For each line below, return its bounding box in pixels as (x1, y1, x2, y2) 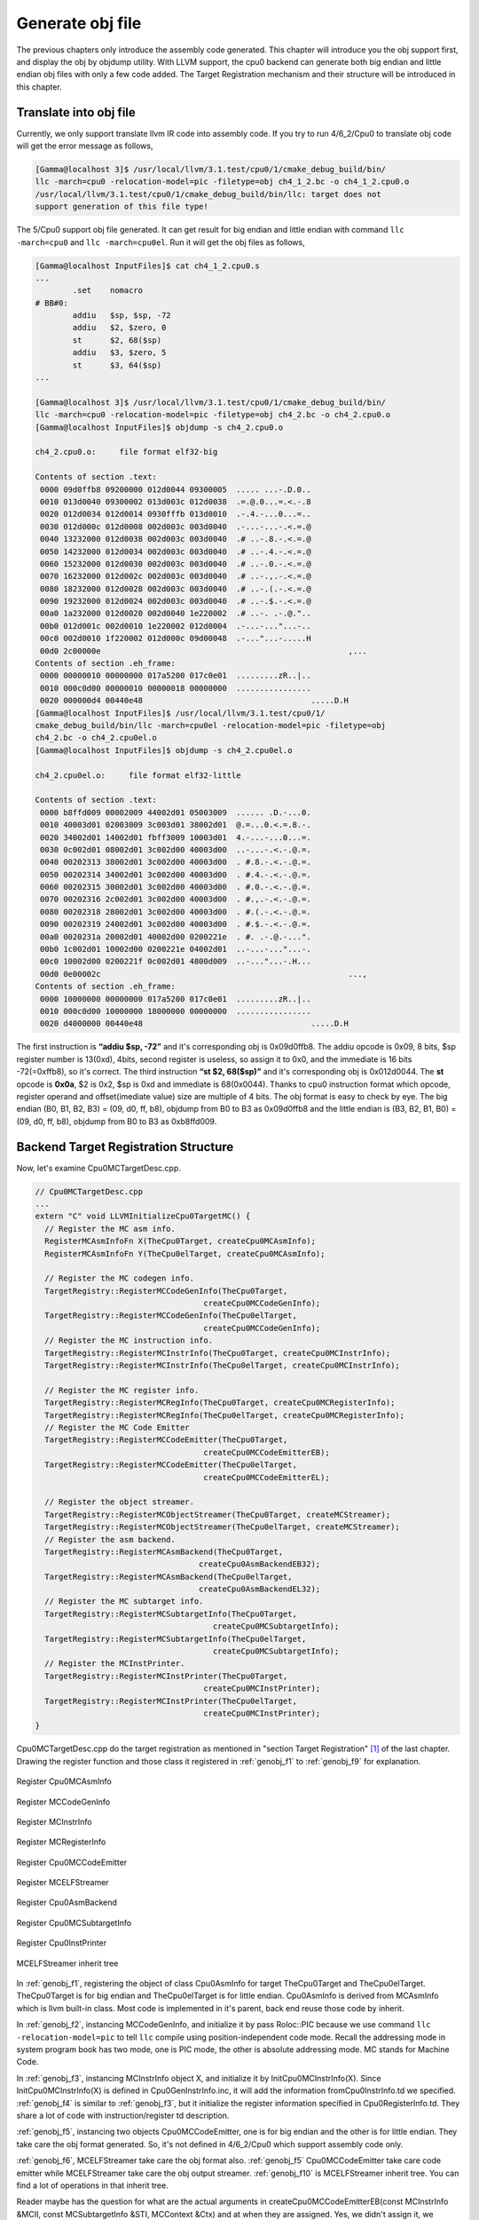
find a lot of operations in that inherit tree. (16, 2180, 169, 2191)
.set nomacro (72, 285, 144, 296)
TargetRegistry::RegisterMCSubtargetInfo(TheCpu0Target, (44, 1608, 297, 1619)
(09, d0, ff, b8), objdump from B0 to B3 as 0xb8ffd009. (16, 1115, 217, 1127)
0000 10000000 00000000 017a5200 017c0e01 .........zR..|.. (40, 994, 311, 1003)
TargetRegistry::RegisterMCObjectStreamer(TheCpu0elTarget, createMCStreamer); (44, 1522, 401, 1532)
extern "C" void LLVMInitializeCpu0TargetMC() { (35, 1211, 251, 1221)
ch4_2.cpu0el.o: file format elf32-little (35, 770, 241, 781)
